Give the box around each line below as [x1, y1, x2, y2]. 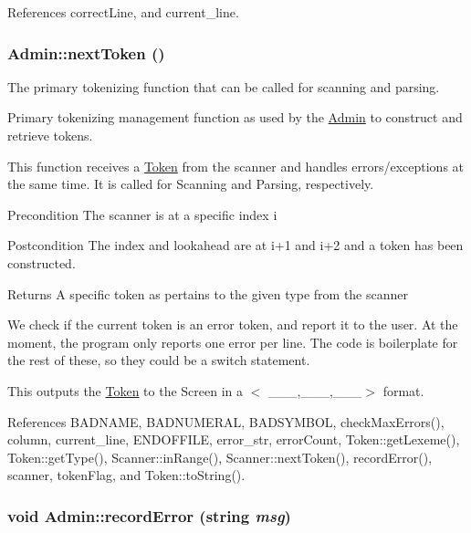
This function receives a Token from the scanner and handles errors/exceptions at [7, 156, 465, 175]
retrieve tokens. [7, 126, 93, 144]
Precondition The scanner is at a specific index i [7, 204, 277, 224]
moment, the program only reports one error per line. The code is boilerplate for [7, 332, 458, 351]
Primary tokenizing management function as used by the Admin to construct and [7, 108, 463, 127]
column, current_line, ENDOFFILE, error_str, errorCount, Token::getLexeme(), [7, 430, 460, 449]
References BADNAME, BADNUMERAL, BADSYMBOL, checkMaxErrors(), [7, 412, 445, 431]
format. [382, 381, 424, 400]
